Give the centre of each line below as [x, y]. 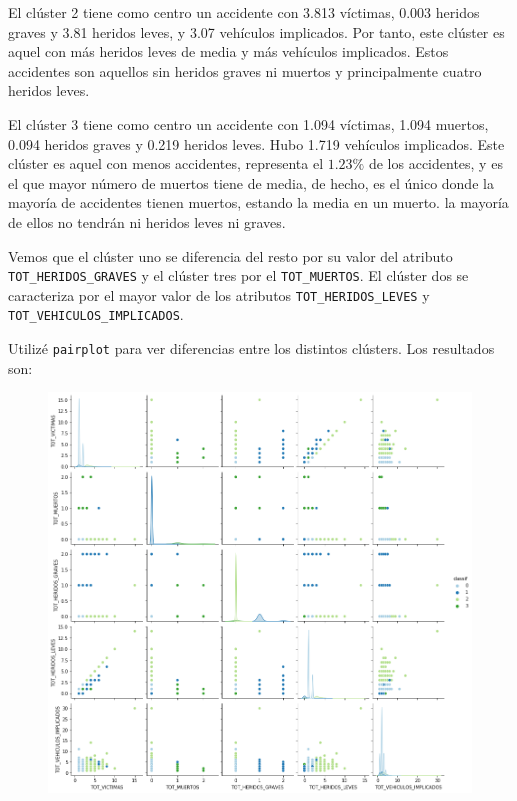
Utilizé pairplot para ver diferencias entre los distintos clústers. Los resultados [251, 348]
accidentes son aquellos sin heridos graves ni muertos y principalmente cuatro [245, 70]
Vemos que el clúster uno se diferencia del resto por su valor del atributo [230, 255]
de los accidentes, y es [435, 163]
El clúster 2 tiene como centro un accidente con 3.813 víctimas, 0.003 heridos [244, 12]
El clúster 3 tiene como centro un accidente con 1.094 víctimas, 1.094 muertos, [248, 123]
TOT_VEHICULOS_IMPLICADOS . [96, 314]
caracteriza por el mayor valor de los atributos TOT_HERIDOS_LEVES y [219, 294]
